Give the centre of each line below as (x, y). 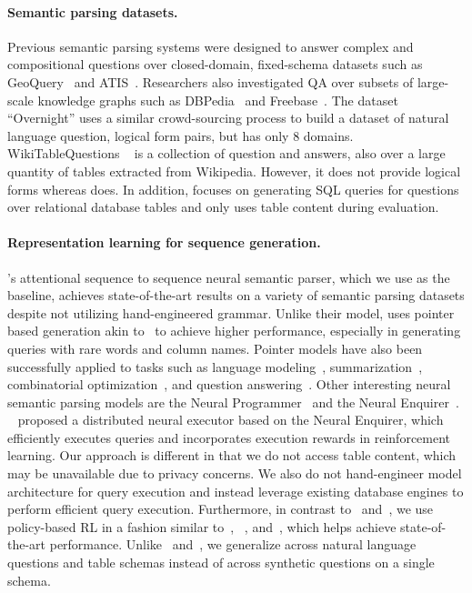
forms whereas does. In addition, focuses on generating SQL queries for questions (233, 189)
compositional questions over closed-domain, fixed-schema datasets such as (215, 64)
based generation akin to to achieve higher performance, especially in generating (234, 331)
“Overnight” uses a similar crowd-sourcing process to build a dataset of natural (228, 118)
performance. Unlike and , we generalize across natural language (233, 544)
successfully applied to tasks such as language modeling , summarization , (215, 366)
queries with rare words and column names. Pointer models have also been (215, 348)
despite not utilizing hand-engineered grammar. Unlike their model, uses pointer (231, 312)
